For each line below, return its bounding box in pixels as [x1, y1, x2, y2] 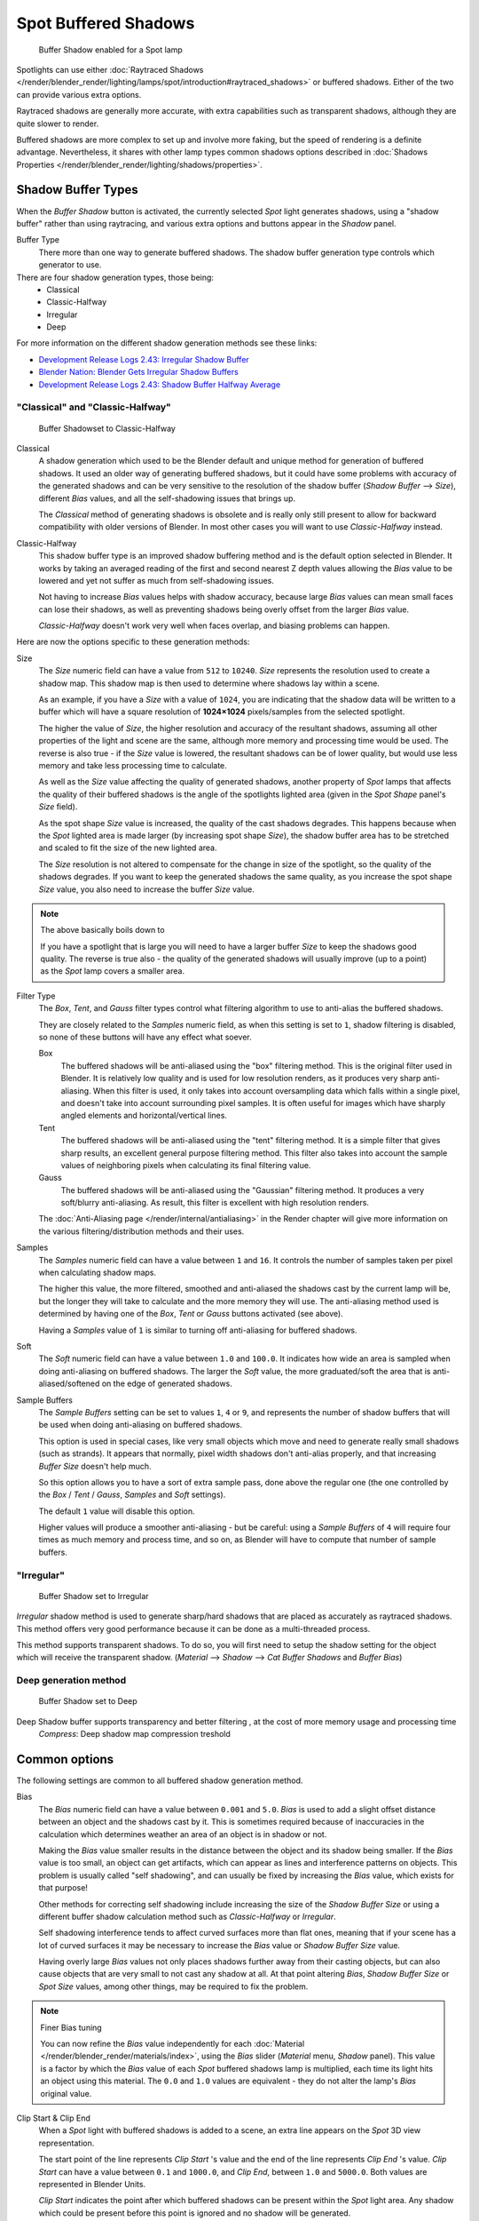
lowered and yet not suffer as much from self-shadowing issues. [38, 575, 274, 585]
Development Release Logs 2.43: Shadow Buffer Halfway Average [38, 378, 281, 390]
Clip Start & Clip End [16, 2113, 90, 2123]
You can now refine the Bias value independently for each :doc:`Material [40, 2039, 305, 2050]
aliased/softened [38, 1378, 100, 1389]
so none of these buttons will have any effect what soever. [38, 1031, 252, 1043]
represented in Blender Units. [38, 2178, 146, 2189]
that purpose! [38, 1883, 89, 1893]
